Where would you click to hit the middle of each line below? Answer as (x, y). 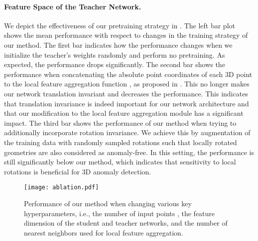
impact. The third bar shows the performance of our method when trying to (120, 122)
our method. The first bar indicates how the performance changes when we (118, 44)
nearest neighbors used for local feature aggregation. (104, 232)
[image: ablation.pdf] (62, 188)
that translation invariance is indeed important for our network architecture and (127, 103)
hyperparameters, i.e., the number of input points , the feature (120, 213)
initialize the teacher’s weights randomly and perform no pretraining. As (115, 54)
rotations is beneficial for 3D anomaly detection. (78, 171)
